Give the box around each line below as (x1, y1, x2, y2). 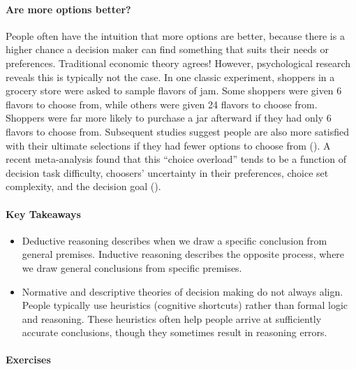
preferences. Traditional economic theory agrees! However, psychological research (6, 55, 351, 70)
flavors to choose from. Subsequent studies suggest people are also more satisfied (6, 124, 350, 138)
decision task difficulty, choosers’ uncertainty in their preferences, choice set (6, 165, 329, 180)
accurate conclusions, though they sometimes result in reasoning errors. (22, 325, 327, 340)
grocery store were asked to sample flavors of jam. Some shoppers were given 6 (6, 83, 342, 98)
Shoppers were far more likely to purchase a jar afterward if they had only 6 (6, 110, 332, 125)
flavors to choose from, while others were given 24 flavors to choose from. (6, 96, 318, 111)
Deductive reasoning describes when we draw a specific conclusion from (22, 233, 327, 247)
